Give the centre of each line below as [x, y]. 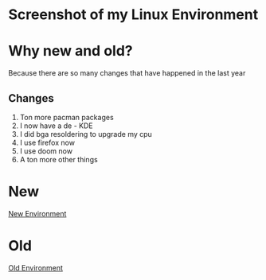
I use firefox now [47, 142]
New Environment [37, 213]
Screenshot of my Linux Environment [133, 15]
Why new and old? [70, 51]
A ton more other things [59, 159]
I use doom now [46, 151]
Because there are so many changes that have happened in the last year [127, 73]
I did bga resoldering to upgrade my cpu [86, 134]
